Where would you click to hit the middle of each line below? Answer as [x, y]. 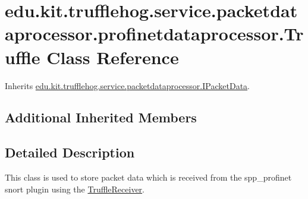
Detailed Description [70, 152]
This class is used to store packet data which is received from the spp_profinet [148, 177]
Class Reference [113, 57]
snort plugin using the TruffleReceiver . [75, 189]
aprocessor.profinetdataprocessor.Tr [154, 34]
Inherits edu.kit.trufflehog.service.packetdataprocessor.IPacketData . [127, 85]
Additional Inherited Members [101, 117]
